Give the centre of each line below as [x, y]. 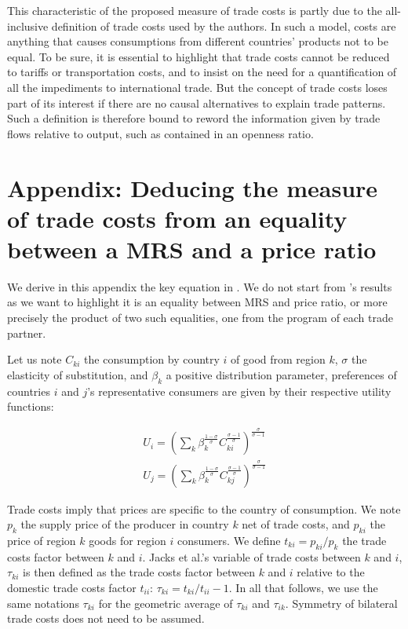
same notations [43, 603]
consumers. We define [229, 540]
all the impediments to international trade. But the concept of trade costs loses [197, 87]
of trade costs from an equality [177, 218]
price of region [42, 540]
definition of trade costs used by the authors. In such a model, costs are [224, 26]
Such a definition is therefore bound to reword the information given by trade [194, 118]
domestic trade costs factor [72, 587]
